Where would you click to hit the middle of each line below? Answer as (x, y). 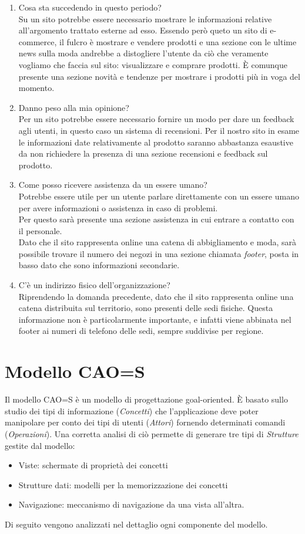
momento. (36, 88)
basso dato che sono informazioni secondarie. (99, 265)
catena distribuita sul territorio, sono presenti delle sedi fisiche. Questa (146, 308)
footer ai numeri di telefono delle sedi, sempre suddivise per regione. (141, 331)
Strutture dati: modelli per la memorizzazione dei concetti (123, 484)
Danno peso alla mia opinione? (74, 107)
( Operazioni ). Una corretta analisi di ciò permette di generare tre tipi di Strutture (152, 433)
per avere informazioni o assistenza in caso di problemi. (118, 207)
